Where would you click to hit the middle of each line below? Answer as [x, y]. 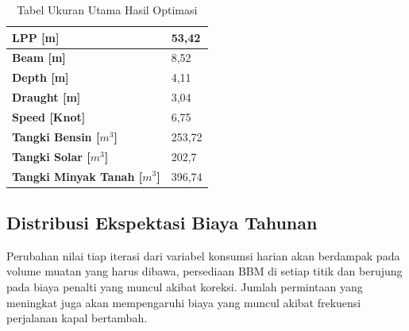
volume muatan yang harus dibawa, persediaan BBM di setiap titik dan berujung [204, 271]
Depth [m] [41, 77]
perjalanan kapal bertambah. [77, 318]
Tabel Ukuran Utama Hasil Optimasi [107, 10]
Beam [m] [39, 58]
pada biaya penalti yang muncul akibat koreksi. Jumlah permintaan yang [185, 286]
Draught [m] [46, 97]
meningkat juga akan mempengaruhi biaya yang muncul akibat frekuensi [184, 302]
